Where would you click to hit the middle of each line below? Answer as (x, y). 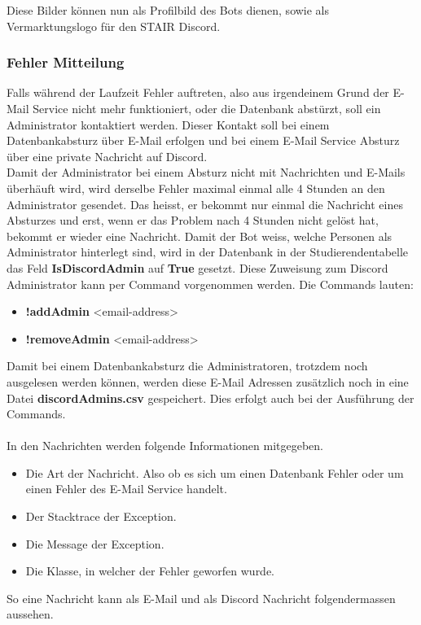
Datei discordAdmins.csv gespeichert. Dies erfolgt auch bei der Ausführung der (210, 398)
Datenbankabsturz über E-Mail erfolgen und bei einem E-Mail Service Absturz (203, 140)
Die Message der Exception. (95, 543)
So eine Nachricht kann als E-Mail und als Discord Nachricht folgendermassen (201, 598)
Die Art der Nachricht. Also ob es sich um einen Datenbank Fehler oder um (215, 472)
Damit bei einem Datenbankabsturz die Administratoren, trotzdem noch (187, 366)
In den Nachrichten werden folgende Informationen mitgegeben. (165, 446)
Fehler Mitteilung (66, 62)
